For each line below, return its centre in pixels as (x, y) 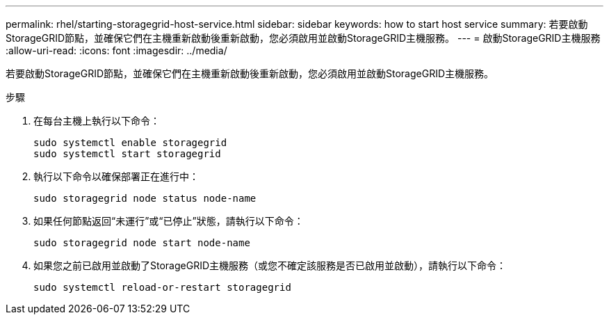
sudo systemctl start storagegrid (127, 154)
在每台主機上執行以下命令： (97, 121)
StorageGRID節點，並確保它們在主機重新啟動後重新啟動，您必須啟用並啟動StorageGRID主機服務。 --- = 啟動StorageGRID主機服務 (303, 38)
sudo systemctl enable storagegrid (130, 143)
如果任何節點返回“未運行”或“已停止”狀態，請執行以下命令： (169, 221)
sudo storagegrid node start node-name (142, 243)
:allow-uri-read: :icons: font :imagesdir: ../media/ (116, 50)
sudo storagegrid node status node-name (145, 198)
